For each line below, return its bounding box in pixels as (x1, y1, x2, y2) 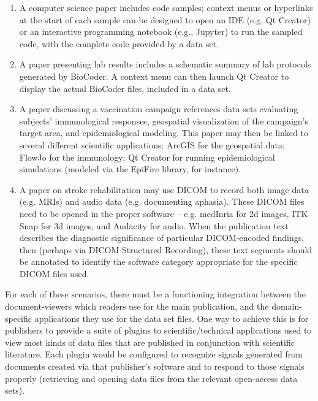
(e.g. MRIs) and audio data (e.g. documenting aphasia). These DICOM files (19, 195, 305, 208)
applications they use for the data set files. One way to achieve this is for (34, 311, 309, 324)
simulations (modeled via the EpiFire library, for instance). (19, 162, 241, 175)
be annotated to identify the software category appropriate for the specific (19, 255, 298, 268)
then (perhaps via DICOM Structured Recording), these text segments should (19, 243, 312, 256)
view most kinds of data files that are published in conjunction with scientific (5, 335, 295, 348)
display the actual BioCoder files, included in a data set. (19, 82, 231, 94)
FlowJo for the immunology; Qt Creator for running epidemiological (19, 150, 275, 163)
